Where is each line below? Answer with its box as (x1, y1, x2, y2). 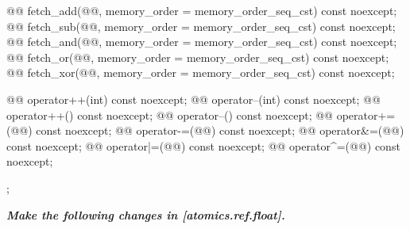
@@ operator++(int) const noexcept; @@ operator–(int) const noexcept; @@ (6, 90, 381, 107)
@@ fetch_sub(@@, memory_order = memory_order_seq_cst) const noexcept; (6, 17, 396, 34)
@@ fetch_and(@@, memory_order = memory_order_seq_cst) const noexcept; (6, 33, 397, 50)
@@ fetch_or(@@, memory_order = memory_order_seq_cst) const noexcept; (6, 48, 389, 65)
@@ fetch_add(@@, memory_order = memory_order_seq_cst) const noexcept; (6, 2, 397, 18)
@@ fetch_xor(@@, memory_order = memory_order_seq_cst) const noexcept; (6, 64, 395, 81)
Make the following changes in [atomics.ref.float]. (6, 206, 285, 223)
